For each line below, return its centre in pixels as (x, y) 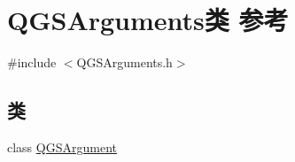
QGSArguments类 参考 (148, 20)
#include (32, 62)
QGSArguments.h (124, 62)
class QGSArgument (62, 147)
